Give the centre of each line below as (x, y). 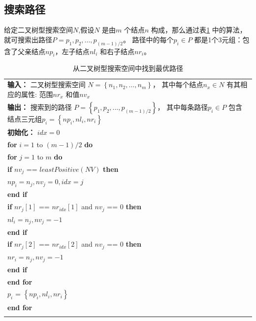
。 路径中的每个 (148, 39)
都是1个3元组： (218, 39)
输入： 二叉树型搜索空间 (47, 84)
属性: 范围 (37, 94)
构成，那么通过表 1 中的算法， (199, 30)
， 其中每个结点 (178, 84)
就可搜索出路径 (28, 39)
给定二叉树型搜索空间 (38, 30)
